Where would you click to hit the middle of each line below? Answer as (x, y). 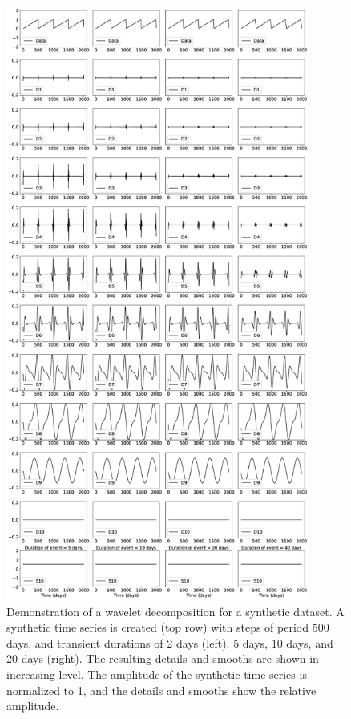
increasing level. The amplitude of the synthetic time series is (157, 674)
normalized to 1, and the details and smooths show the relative (161, 690)
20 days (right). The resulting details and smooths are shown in (163, 658)
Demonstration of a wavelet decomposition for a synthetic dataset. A (175, 611)
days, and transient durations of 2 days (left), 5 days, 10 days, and (170, 642)
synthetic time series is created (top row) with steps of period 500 (168, 627)
